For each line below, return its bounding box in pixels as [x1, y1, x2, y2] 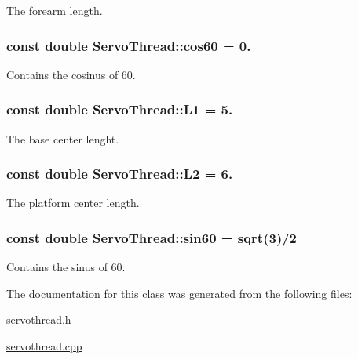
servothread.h [6, 311, 71, 328]
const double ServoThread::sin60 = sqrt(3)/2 [6, 227, 298, 247]
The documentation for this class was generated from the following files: [6, 285, 353, 301]
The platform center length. [6, 194, 140, 211]
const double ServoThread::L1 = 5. [6, 100, 233, 119]
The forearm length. [6, 2, 103, 18]
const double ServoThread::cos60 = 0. [6, 35, 251, 55]
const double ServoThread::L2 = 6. [6, 164, 233, 183]
